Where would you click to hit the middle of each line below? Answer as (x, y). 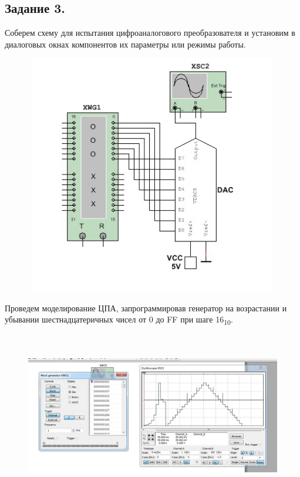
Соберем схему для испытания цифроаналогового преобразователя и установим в (150, 33)
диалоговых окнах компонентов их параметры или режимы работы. (125, 44)
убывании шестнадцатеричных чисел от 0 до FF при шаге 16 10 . (119, 320)
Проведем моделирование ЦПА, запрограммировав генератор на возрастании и (146, 308)
